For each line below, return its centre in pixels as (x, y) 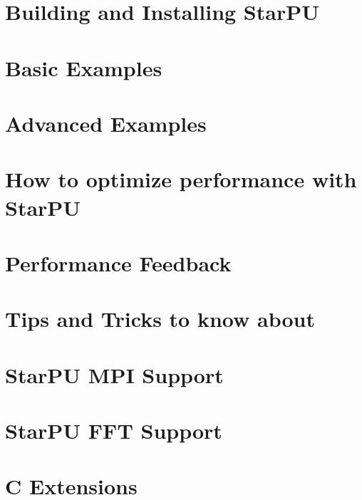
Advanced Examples (106, 123)
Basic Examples (84, 67)
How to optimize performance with (181, 179)
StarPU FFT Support (114, 430)
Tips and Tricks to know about (160, 319)
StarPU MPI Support (114, 374)
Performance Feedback (118, 262)
